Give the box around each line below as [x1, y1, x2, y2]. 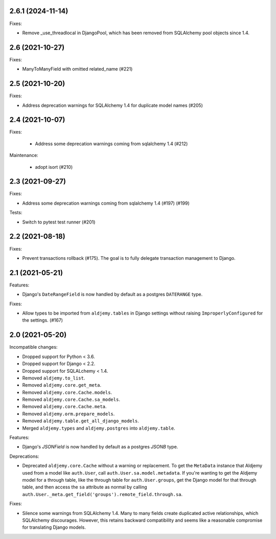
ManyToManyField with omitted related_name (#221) [22, 66, 133, 72]
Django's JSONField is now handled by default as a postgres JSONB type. [22, 444, 178, 450]
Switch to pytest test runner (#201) [22, 219, 96, 225]
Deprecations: [9, 453, 39, 459]
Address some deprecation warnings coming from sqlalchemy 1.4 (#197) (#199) [22, 200, 190, 206]
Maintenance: [9, 152, 38, 159]
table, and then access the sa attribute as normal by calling [22, 484, 148, 490]
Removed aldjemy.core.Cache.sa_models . [22, 396, 120, 402]
